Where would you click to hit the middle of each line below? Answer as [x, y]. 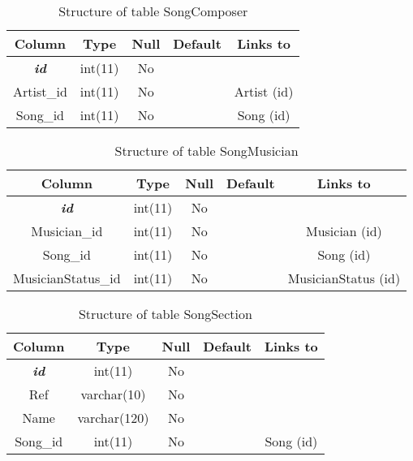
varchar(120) [113, 418]
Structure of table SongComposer [153, 11]
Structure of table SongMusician [206, 151]
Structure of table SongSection [165, 314]
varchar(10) [113, 394]
